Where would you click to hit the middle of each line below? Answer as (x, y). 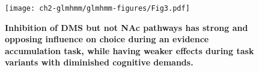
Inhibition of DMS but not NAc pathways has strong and (126, 27)
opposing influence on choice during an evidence (107, 39)
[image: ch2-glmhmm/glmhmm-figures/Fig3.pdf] (97, 8)
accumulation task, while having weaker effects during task (129, 50)
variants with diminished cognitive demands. (99, 62)
